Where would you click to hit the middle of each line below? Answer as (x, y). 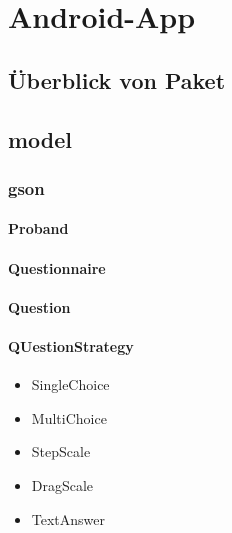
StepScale (61, 451)
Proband (38, 228)
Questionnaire (57, 267)
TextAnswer (68, 518)
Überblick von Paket (117, 79)
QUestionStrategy (71, 345)
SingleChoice (70, 384)
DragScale (62, 484)
